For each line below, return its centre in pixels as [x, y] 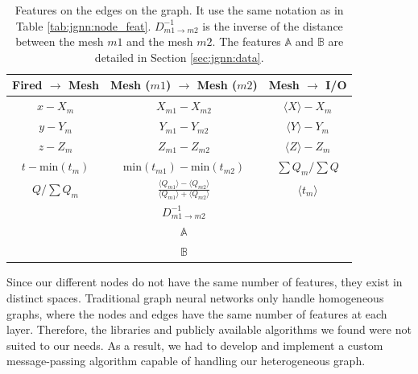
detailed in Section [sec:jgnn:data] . [179, 57]
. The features [246, 41]
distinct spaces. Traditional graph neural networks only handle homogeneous [195, 297]
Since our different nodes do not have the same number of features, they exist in [205, 282]
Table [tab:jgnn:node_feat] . [83, 25]
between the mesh [60, 41]
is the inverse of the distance [273, 25]
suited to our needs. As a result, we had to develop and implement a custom [195, 345]
